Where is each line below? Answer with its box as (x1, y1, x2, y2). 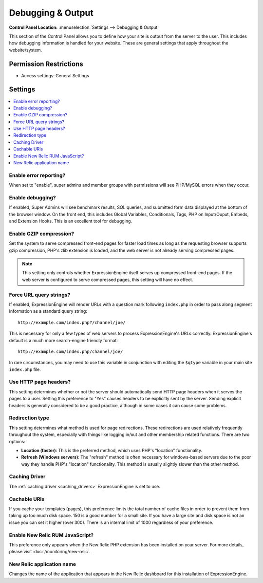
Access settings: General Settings (21, 72, 90, 78)
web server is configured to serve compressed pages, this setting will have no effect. (22, 277, 193, 282)
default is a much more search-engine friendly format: (9, 337, 118, 343)
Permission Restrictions (9, 60, 83, 68)
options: (9, 438, 26, 444)
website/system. (9, 47, 42, 53)
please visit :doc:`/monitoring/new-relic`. (9, 549, 91, 555)
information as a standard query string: (9, 308, 88, 314)
